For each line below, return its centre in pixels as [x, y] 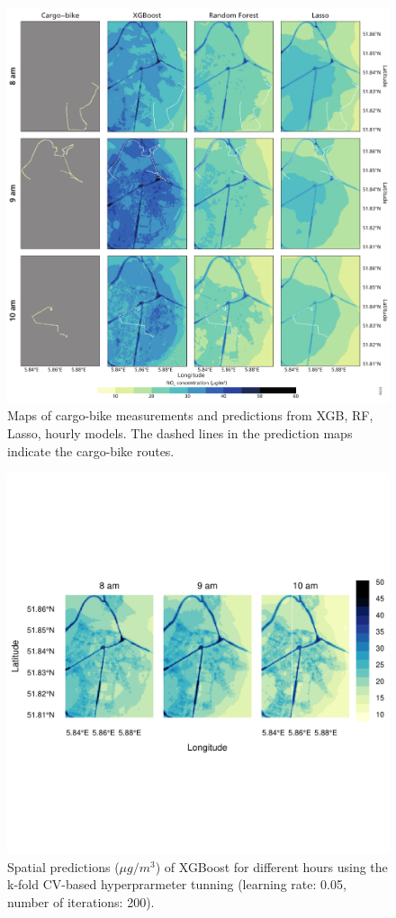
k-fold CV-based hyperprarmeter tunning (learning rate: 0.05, [177, 884]
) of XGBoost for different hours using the [271, 866]
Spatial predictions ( [63, 866]
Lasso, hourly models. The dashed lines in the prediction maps [180, 433]
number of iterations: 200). [81, 902]
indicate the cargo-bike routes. [91, 450]
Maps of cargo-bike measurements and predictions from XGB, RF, [190, 415]
